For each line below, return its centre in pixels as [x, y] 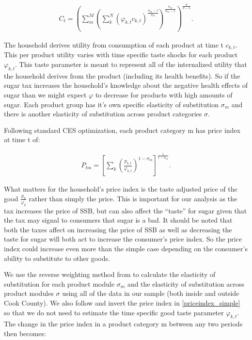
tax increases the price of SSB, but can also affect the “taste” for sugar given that [126, 210]
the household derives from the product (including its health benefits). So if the [122, 75]
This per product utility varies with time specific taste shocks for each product [121, 55]
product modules [29, 293]
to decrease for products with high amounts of [164, 94]
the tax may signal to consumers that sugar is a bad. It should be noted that [118, 220]
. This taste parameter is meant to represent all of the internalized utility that [131, 64]
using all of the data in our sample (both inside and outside [151, 293]
